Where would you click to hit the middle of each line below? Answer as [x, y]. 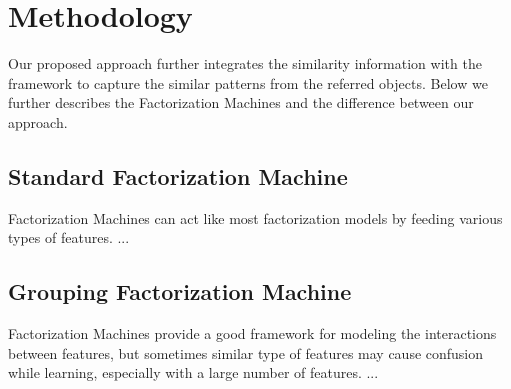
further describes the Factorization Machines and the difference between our [241, 102]
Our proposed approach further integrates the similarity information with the [245, 63]
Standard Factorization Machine [178, 175]
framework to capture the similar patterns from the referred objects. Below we [248, 82]
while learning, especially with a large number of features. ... [193, 372]
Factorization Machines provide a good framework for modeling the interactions [252, 333]
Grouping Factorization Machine [180, 291]
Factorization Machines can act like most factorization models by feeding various [255, 217]
